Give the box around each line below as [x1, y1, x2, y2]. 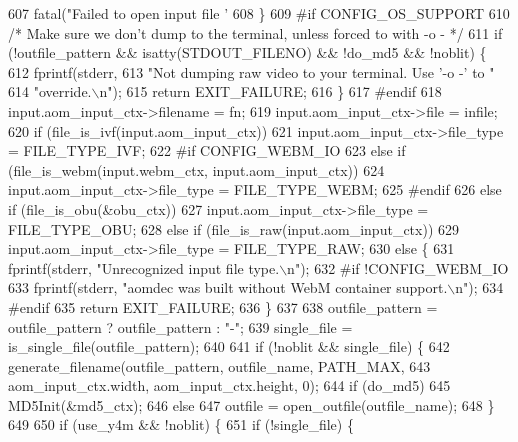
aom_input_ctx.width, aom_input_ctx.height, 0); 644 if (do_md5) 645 [8, 375, 451, 396]
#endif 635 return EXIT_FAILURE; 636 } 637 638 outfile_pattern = [8, 296, 438, 317]
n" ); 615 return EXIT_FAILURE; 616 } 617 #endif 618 [99, 81, 442, 102]
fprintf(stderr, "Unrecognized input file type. [8, 257, 280, 278]
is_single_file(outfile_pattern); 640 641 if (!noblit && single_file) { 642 [8, 336, 450, 357]
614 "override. [8, 81, 92, 102]
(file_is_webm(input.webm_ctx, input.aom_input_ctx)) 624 [8, 159, 385, 180]
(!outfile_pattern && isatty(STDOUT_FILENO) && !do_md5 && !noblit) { [8, 42, 487, 63]
